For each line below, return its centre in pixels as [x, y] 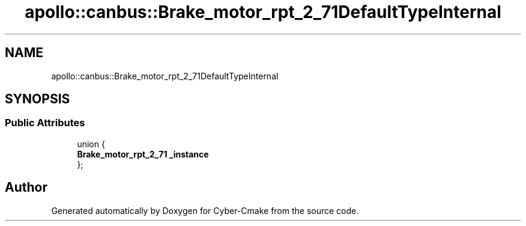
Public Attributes [45, 123]
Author [26, 188]
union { [91, 144]
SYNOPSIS [38, 99]
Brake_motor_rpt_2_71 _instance [143, 154]
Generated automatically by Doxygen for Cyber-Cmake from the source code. [205, 210]
